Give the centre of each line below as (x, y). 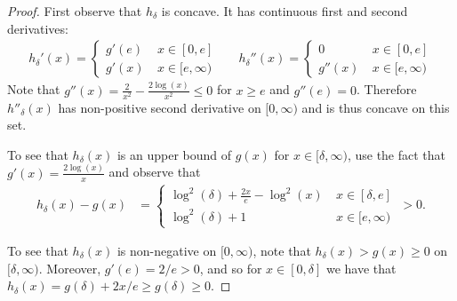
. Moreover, (70, 268)
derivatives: (38, 28)
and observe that (155, 172)
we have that (361, 268)
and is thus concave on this (376, 107)
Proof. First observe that (75, 11)
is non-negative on (167, 251)
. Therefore (387, 89)
